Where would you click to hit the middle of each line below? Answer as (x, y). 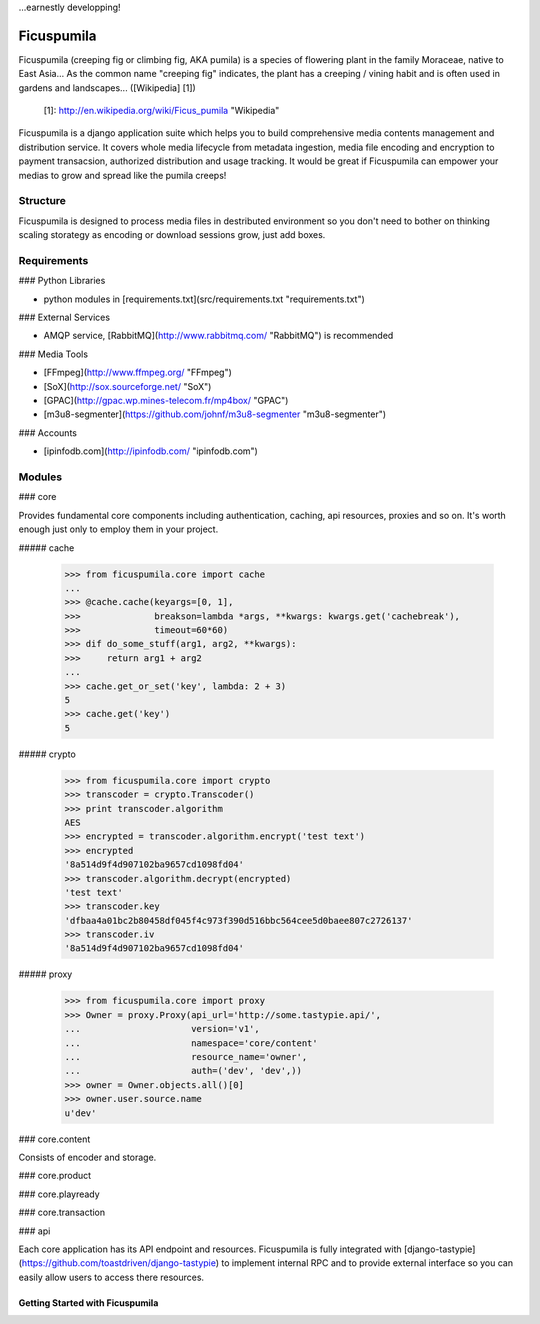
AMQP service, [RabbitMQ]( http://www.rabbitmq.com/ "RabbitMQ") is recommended (218, 336)
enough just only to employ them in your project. (118, 529)
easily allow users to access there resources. (111, 1277)
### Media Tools (53, 354)
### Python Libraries (62, 281)
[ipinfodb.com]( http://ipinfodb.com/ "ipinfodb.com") (151, 451)
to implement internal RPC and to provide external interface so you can (367, 1263)
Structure (42, 201)
